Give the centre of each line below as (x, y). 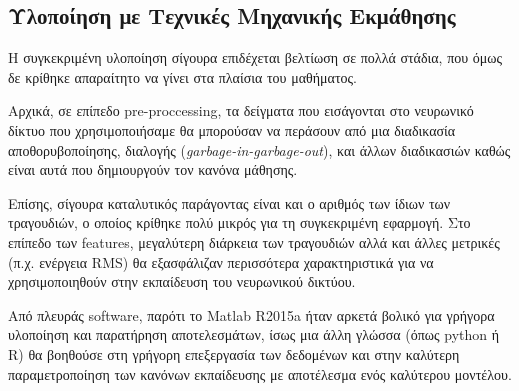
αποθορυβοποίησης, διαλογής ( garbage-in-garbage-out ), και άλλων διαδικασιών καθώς (259, 149)
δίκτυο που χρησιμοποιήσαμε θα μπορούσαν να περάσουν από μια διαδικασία (232, 129)
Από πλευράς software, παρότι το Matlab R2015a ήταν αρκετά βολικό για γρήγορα (251, 314)
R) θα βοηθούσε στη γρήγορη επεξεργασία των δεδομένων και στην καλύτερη (234, 353)
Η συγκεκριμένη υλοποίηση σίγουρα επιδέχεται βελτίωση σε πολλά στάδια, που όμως (255, 57)
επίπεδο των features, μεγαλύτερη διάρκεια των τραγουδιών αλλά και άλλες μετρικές (254, 241)
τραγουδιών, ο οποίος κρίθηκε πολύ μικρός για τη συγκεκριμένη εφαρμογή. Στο (239, 222)
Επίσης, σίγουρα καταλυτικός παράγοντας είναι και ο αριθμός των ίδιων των (229, 202)
